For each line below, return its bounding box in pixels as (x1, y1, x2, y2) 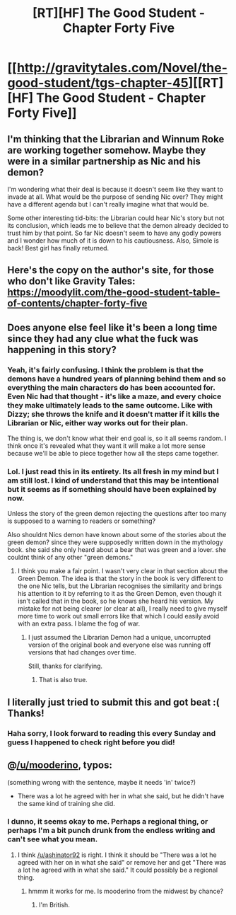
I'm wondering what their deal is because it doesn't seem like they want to (7, 185, 224, 193)
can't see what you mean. (7, 834, 98, 844)
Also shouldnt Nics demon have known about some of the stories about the (7, 531, 227, 539)
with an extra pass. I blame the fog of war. (17, 619, 141, 628)
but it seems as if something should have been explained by (7, 485, 217, 494)
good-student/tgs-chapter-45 (7, 75, 189, 91)
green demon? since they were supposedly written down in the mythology (7, 538, 223, 546)
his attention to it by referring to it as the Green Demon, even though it (17, 589, 222, 598)
